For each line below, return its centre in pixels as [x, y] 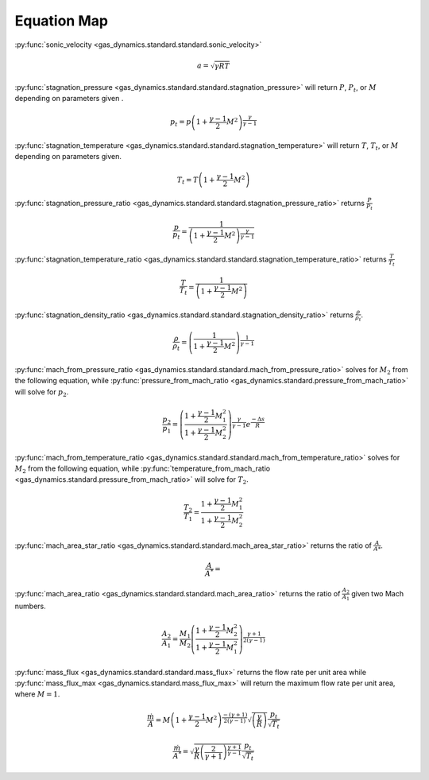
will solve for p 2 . [42, 392]
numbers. [31, 606]
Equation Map [62, 21]
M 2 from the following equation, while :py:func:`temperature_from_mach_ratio [142, 469]
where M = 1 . [37, 694]
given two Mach [377, 593]
